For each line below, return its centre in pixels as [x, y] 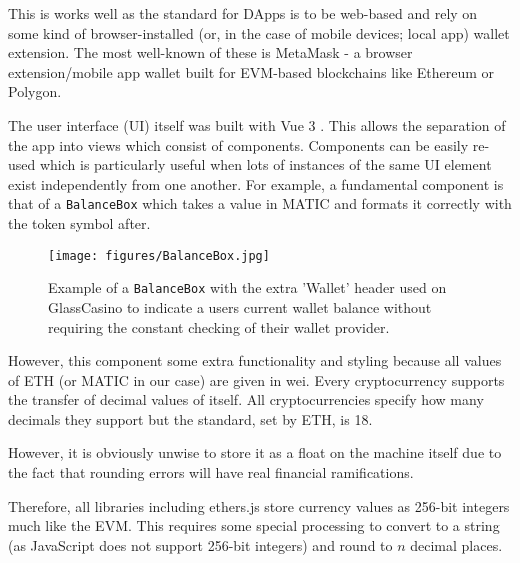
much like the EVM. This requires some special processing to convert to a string [254, 525]
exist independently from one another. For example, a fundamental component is [256, 183]
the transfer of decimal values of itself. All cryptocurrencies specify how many [246, 399]
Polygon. [35, 91]
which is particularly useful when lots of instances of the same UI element [265, 164]
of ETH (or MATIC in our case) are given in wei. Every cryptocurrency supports [256, 379]
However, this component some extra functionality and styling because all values [255, 360]
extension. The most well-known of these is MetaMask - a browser [210, 52]
